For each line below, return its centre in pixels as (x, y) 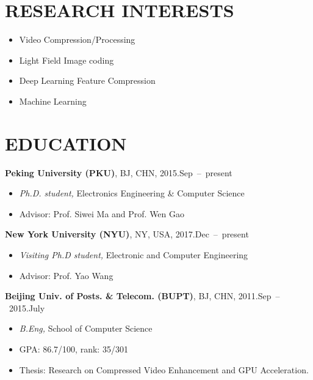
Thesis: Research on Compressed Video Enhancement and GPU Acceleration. (164, 369)
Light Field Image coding (67, 60)
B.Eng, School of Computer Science (86, 328)
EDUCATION (66, 143)
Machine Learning (53, 101)
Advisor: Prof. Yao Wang (66, 275)
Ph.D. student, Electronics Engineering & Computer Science (132, 193)
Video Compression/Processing (77, 39)
